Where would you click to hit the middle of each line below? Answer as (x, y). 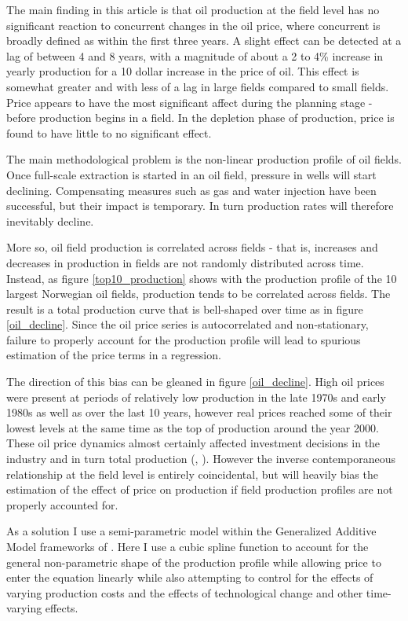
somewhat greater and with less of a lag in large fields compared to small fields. (198, 86)
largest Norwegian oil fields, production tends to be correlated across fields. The (199, 294)
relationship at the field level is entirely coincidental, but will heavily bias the (192, 474)
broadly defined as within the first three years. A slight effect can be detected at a (204, 40)
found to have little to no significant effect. (109, 132)
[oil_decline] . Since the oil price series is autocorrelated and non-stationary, (188, 324)
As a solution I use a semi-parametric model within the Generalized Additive (191, 531)
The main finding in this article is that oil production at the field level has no (193, 9)
